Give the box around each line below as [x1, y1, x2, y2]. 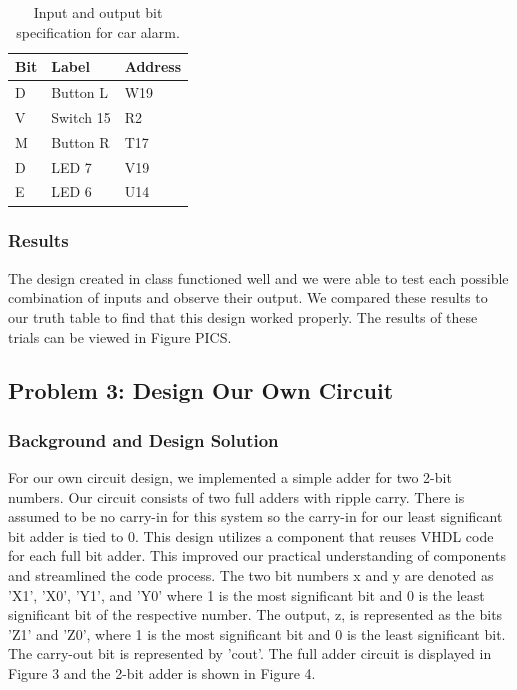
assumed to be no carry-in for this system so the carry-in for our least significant [8, 506, 503, 527]
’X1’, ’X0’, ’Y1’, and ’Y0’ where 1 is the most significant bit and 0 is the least [8, 584, 485, 605]
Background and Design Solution [8, 427, 279, 452]
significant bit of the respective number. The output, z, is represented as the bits [8, 604, 503, 625]
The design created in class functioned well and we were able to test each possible [8, 267, 509, 288]
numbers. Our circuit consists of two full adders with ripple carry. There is [8, 486, 465, 507]
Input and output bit [33, 2, 163, 22]
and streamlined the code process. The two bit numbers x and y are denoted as [8, 565, 494, 586]
